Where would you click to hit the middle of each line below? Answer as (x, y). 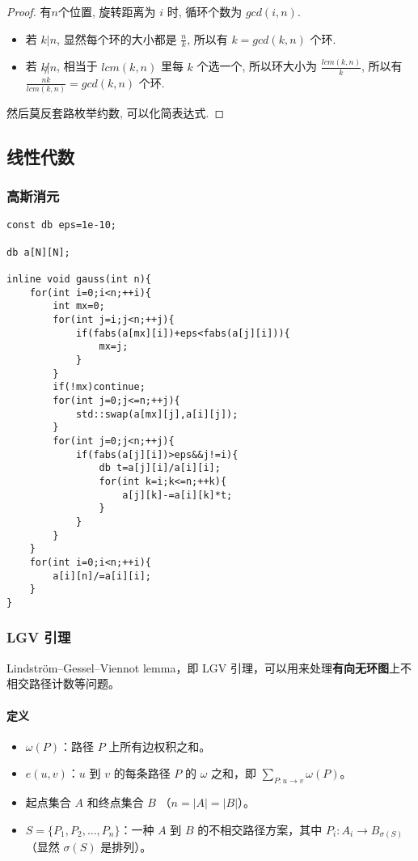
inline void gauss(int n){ (79, 280)
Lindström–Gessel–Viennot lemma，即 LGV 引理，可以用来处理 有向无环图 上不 (209, 667)
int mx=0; (79, 306)
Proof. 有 (29, 11)
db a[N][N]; (38, 252)
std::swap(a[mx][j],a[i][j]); (157, 414)
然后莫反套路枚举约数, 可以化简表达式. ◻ (116, 112)
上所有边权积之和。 (160, 746)
